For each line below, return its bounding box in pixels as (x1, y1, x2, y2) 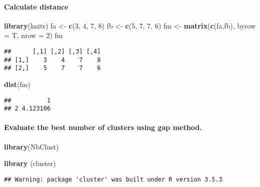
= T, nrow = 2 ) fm (4, 30, 63, 40)
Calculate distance (4, 1, 68, 11)
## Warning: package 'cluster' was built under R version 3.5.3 (4, 175, 222, 183)
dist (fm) (4, 78, 30, 89)
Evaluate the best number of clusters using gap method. (4, 122, 202, 132)
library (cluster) (4, 158, 56, 168)
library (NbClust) (4, 141, 59, 151)
